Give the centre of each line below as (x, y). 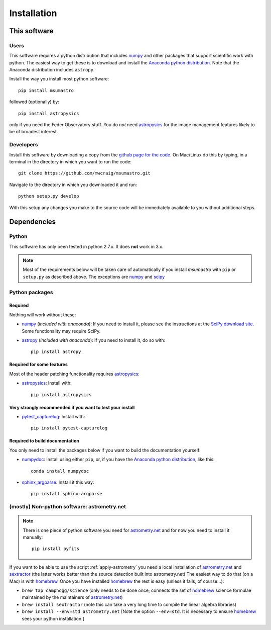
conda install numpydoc (60, 471)
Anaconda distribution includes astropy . (52, 70)
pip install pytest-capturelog (69, 428)
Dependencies (33, 222)
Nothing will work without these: (43, 315)
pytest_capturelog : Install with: (53, 416)
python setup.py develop (49, 196)
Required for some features (38, 365)
